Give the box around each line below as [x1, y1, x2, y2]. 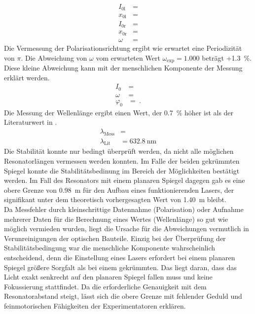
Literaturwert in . [4, 117, 57, 127]
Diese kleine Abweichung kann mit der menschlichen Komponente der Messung [4, 63, 243, 73]
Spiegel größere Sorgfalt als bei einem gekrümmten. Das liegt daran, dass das [4, 262, 237, 272]
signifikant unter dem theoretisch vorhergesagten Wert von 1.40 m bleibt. [4, 194, 226, 205]
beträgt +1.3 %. [202, 52, 252, 63]
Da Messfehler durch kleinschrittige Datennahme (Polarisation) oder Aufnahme [4, 204, 244, 214]
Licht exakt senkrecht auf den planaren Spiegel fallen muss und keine [4, 272, 213, 282]
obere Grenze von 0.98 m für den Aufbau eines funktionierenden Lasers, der [4, 184, 234, 195]
